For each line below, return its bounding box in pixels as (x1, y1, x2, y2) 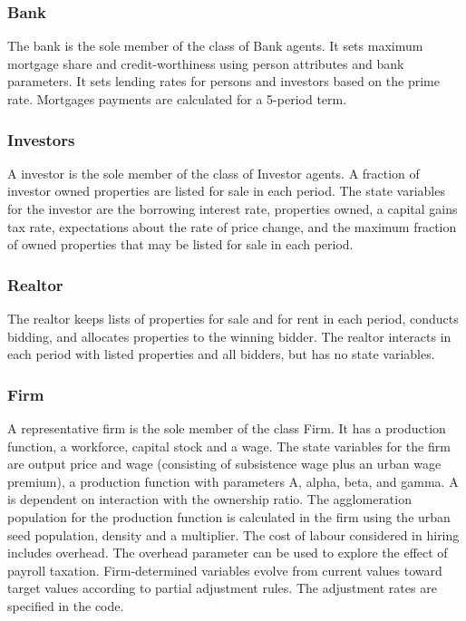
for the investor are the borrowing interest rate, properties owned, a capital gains (7, 199, 458, 218)
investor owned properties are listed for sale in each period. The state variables (7, 181, 445, 200)
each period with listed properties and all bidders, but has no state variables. (7, 344, 435, 364)
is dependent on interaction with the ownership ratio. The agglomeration (7, 490, 412, 509)
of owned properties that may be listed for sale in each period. (7, 235, 354, 254)
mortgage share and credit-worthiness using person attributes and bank (7, 53, 404, 73)
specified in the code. (7, 596, 124, 615)
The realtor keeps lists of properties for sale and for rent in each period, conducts (7, 309, 459, 327)
